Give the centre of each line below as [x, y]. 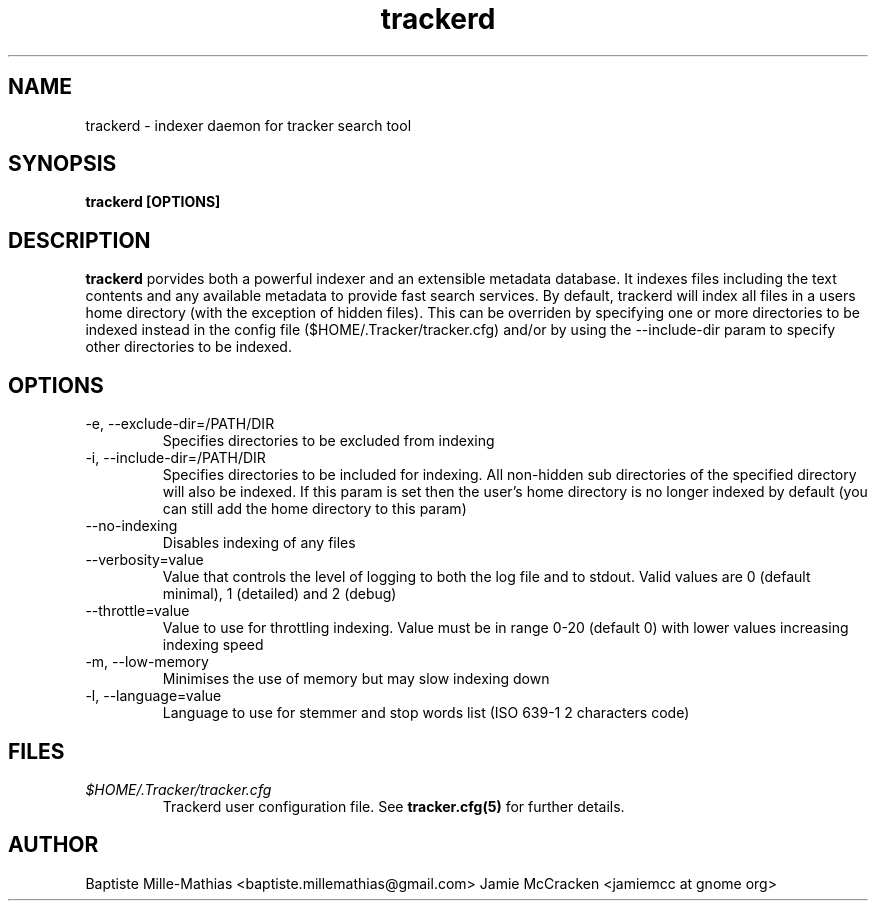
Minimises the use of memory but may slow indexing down [356, 679]
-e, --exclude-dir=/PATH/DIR [180, 424]
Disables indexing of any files [259, 543]
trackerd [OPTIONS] [153, 202]
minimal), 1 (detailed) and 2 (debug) [279, 594]
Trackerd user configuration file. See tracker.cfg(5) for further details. [393, 806]
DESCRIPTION [79, 240]
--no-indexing [131, 526]
